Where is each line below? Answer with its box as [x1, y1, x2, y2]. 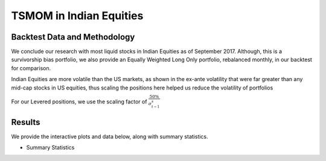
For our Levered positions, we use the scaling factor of [11, 98, 147, 105]
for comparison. [11, 64, 51, 71]
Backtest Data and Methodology [11, 32, 135, 42]
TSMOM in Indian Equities [11, 9, 144, 22]
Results [11, 117, 40, 127]
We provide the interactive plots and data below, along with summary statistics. [11, 133, 208, 140]
